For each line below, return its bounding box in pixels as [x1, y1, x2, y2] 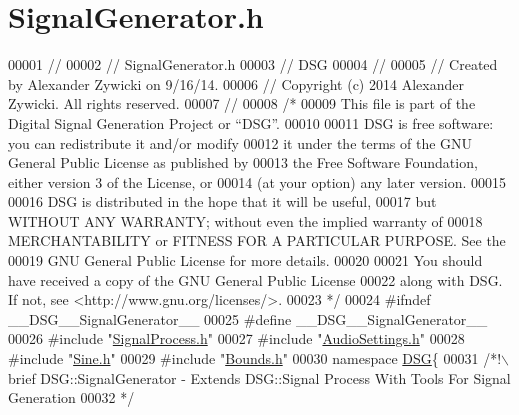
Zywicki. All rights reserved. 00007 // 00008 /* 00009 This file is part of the [8, 93, 476, 114]
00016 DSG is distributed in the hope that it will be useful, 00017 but [8, 191, 437, 212]
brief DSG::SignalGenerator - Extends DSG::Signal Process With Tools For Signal [8, 367, 511, 388]
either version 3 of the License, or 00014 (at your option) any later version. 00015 [8, 171, 507, 192]
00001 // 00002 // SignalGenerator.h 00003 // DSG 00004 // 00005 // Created [8, 54, 498, 75]
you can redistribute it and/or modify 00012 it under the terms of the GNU [8, 132, 473, 153]
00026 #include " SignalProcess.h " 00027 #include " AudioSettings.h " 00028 [8, 328, 465, 349]
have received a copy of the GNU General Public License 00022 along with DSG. [8, 269, 503, 290]
